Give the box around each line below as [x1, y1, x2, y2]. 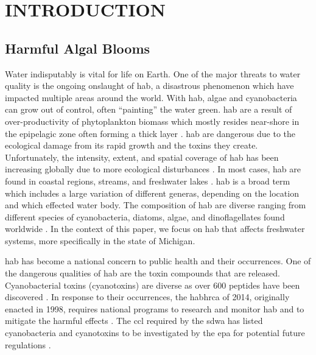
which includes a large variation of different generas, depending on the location [5, 186, 299, 199]
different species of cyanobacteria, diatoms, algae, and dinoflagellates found [5, 210, 285, 223]
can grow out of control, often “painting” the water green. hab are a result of [5, 103, 292, 116]
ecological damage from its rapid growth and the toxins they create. [5, 139, 258, 152]
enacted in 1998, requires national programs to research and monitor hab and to [5, 302, 304, 315]
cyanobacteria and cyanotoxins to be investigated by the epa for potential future [5, 326, 305, 339]
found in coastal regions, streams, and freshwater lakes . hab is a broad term [5, 174, 290, 187]
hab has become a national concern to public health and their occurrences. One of [5, 255, 311, 267]
